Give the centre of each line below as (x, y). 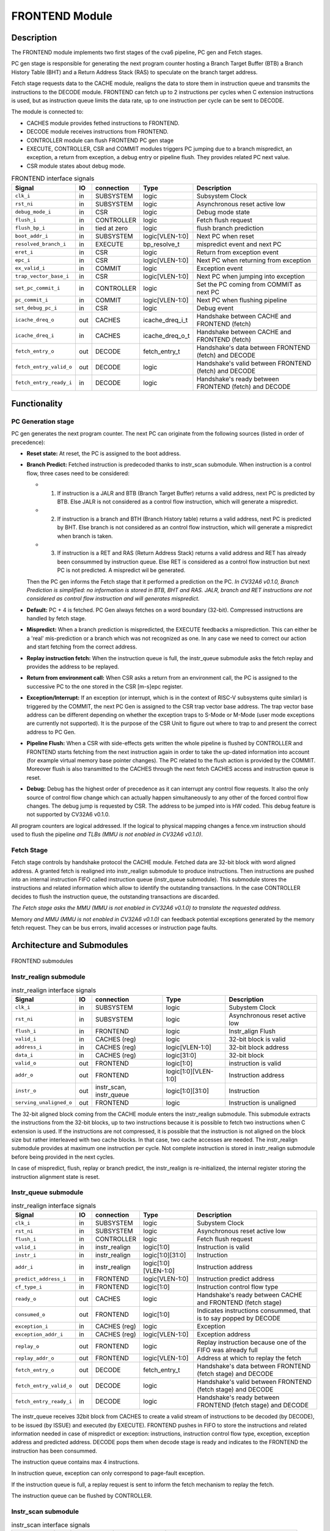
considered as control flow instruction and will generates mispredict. (113, 599)
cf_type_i (29, 1287)
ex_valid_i (30, 269)
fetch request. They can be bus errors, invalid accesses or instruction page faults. (115, 927)
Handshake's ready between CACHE (249, 1295)
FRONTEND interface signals (53, 179)
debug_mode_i (33, 212)
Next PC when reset (226, 236)
